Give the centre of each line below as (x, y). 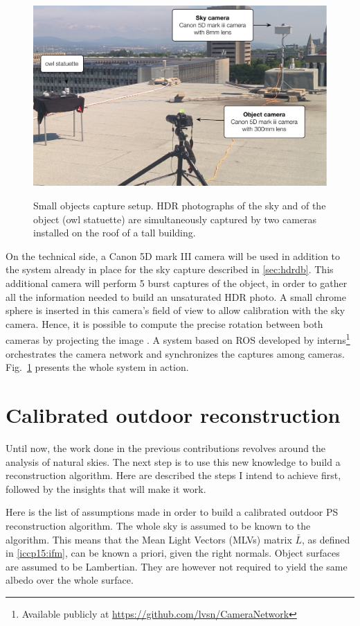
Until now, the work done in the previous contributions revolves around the (166, 447)
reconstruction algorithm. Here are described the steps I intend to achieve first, (173, 475)
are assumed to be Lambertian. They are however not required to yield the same (177, 566)
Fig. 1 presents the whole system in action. (97, 367)
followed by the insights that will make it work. (106, 488)
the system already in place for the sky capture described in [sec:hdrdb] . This (170, 269)
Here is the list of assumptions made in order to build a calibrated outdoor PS (172, 512)
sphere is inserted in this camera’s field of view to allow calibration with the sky (175, 310)
